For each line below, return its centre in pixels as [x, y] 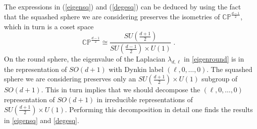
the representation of [35, 69]
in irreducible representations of [145, 99]
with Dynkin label [136, 69]
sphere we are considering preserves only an [70, 79]
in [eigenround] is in [214, 59]
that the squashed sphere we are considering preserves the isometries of [112, 16]
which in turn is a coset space [49, 26]
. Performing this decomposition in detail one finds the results [159, 109]
